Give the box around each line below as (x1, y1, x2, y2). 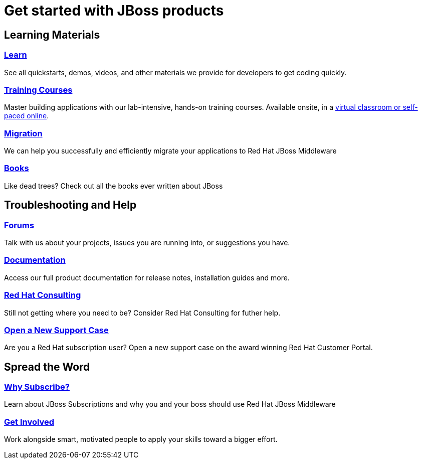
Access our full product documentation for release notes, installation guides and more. (4, 273, 290, 282)
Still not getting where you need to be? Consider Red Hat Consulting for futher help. (4, 308, 281, 317)
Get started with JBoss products (4, 2, 224, 19)
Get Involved (4, 416, 55, 427)
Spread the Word (4, 360, 90, 373)
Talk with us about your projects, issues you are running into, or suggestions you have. (4, 238, 290, 247)
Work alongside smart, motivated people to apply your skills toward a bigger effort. (4, 435, 278, 444)
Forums (4, 220, 35, 230)
